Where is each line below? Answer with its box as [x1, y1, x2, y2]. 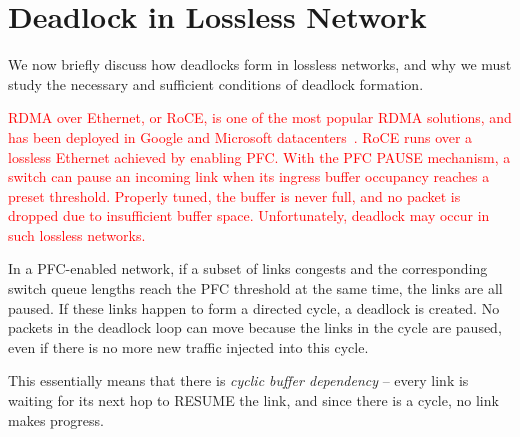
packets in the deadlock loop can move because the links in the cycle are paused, [8, 317, 502, 338]
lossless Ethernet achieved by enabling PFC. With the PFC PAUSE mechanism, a [8, 146, 511, 167]
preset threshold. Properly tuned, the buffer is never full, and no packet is [8, 185, 461, 206]
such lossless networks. [8, 224, 146, 245]
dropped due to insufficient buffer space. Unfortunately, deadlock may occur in [8, 205, 490, 226]
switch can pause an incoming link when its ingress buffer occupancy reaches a [8, 166, 490, 187]
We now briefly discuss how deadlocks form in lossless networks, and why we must [8, 54, 512, 75]
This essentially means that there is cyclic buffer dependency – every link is [8, 370, 469, 391]
